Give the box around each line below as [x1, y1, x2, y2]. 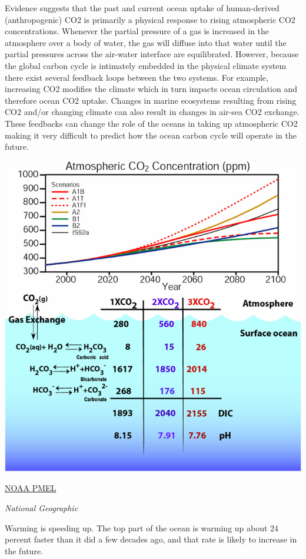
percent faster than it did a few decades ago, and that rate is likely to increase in [5, 533, 297, 545]
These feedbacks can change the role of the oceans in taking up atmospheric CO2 [5, 117, 298, 129]
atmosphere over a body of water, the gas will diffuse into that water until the [5, 36, 287, 48]
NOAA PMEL [5, 482, 56, 494]
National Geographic [5, 502, 78, 514]
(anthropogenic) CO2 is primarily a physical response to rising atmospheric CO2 [5, 13, 295, 25]
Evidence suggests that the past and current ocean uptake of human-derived [5, 2, 280, 14]
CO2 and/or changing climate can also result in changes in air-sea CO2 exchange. [5, 106, 300, 118]
